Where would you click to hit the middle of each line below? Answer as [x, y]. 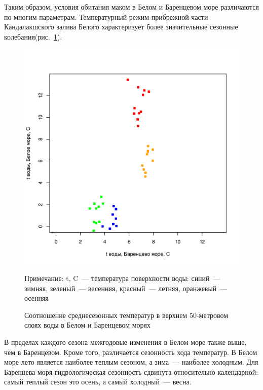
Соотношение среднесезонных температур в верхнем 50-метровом [126, 315]
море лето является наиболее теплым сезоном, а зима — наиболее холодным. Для [131, 362]
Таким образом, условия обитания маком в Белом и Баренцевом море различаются [131, 7]
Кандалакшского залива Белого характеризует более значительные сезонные [121, 27]
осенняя [36, 298]
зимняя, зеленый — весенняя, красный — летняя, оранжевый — [126, 288]
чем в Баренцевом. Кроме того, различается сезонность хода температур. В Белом [131, 352]
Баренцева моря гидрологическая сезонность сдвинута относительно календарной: [131, 371]
